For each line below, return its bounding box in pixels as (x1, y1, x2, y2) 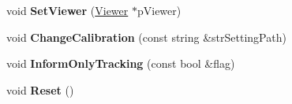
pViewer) (137, 2, 182, 18)
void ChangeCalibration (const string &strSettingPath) (6, 28, 286, 45)
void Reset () (6, 81, 74, 98)
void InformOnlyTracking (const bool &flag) (6, 55, 235, 72)
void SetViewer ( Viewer (6, 2, 129, 18)
